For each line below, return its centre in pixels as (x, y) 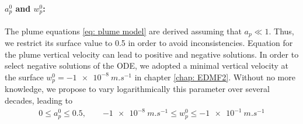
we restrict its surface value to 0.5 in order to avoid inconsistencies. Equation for (149, 43)
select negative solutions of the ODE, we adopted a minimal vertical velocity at (147, 65)
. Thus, (281, 31)
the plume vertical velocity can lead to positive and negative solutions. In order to (152, 54)
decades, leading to (39, 100)
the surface (24, 77)
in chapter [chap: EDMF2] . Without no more (215, 77)
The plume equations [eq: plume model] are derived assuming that (123, 31)
